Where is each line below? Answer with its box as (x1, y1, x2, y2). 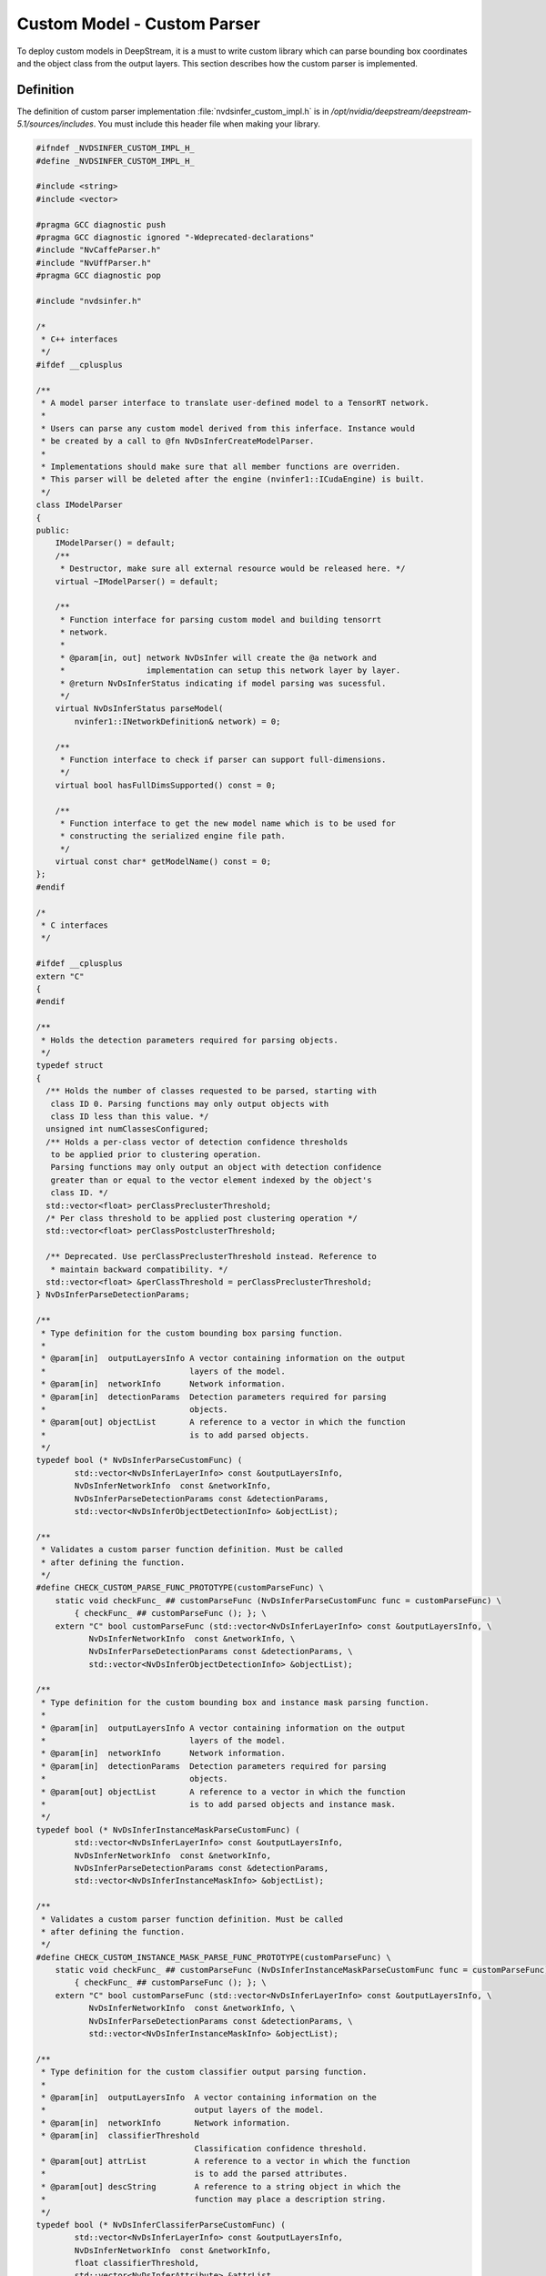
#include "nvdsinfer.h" (35, 296, 143, 306)
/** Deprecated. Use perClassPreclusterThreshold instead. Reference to (45, 1252, 378, 1262)
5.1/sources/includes (16, 118, 95, 129)
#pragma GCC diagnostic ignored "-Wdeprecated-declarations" (35, 232, 315, 242)
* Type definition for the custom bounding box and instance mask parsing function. (41, 1697, 430, 1707)
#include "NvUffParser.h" (35, 258, 152, 268)
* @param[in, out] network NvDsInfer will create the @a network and (59, 652, 378, 663)
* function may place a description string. (41, 2194, 387, 2205)
